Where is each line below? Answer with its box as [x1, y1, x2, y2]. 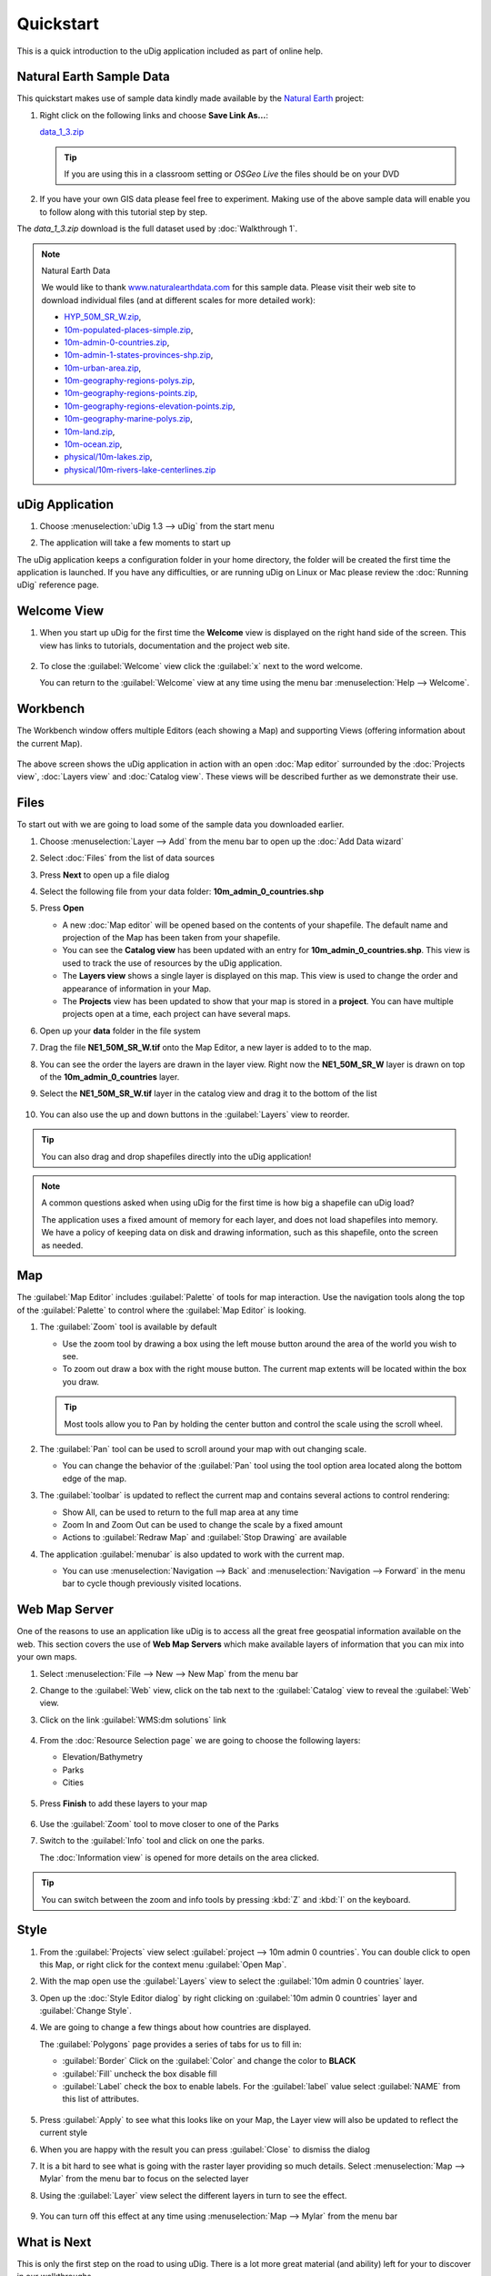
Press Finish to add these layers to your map [39, 1798, 208, 1809]
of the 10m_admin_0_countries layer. [39, 1072, 180, 1082]
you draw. [62, 1376, 100, 1387]
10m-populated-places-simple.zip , [64, 324, 194, 335]
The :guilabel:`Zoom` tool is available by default [39, 1321, 217, 1333]
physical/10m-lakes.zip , [64, 452, 153, 462]
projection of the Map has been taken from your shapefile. [62, 932, 281, 943]
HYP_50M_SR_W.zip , [64, 311, 142, 322]
